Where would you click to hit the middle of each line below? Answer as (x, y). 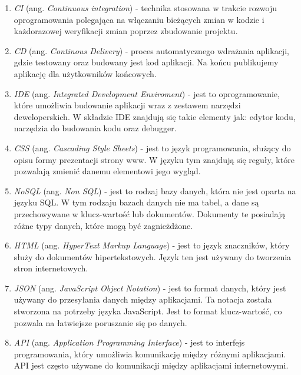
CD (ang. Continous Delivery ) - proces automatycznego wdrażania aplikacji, (151, 50)
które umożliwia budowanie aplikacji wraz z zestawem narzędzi (127, 105)
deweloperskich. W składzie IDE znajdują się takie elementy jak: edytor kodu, (155, 116)
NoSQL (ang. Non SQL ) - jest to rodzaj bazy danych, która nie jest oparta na (155, 190)
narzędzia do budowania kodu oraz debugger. (95, 128)
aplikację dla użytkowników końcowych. (85, 73)
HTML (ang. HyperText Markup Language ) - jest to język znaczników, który (152, 245)
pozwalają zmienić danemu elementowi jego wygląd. (107, 171)
